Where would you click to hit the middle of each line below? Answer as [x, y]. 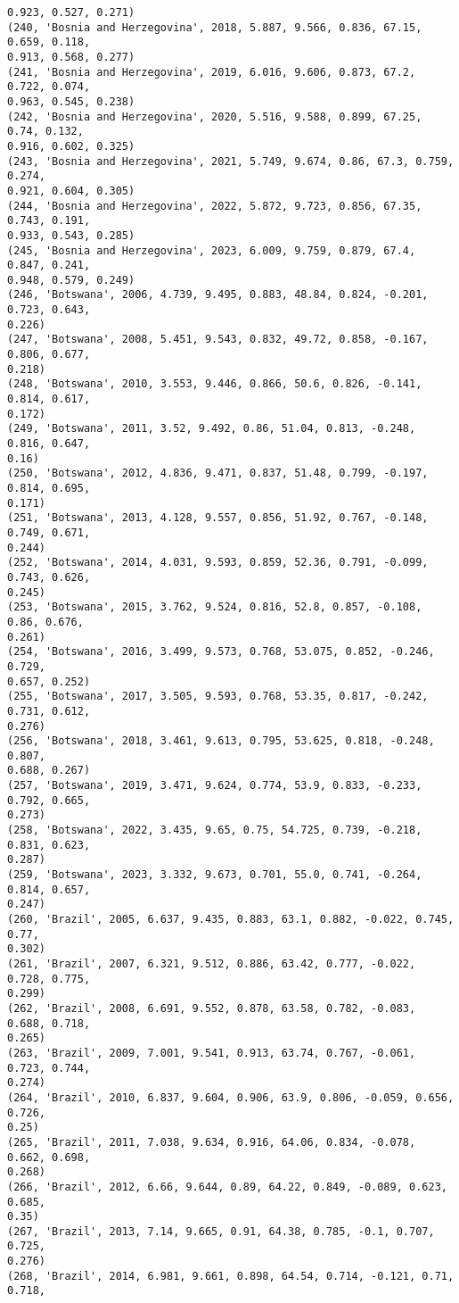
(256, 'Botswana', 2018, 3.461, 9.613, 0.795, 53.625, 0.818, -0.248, [221, 741]
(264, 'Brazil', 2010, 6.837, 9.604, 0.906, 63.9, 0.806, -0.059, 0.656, [231, 1097]
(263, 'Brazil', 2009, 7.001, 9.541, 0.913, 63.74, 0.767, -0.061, [212, 1053]
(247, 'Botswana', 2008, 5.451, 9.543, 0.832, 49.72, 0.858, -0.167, [218, 340]
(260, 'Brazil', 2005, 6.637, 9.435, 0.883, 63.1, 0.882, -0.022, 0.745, [231, 920]
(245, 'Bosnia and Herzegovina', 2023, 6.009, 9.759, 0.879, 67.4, [212, 250]
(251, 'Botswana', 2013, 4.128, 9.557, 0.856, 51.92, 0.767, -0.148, [218, 518]
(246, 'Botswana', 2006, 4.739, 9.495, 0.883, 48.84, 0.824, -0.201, [218, 295]
